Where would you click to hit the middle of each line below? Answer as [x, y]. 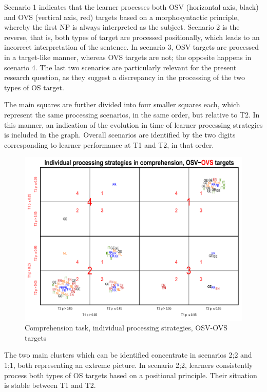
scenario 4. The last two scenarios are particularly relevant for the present [120, 67]
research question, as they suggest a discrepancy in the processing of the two [125, 77]
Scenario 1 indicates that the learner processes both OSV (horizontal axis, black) [131, 7]
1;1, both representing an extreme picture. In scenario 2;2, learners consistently [129, 365]
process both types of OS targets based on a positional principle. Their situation [131, 375]
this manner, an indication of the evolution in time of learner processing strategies [133, 124]
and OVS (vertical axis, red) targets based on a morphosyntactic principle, [122, 17]
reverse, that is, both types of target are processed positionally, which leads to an [132, 37]
